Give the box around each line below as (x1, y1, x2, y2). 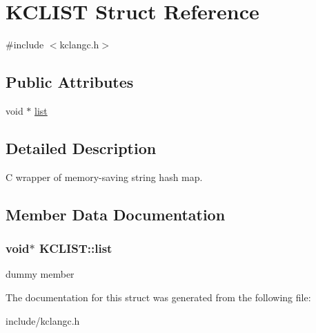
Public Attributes (6, 71, 134, 93)
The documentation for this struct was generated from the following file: (6, 289, 311, 304)
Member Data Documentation (6, 203, 226, 225)
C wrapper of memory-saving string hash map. (6, 169, 203, 184)
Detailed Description (6, 137, 157, 158)
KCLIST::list (39, 240, 112, 257)
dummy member (6, 267, 75, 281)
